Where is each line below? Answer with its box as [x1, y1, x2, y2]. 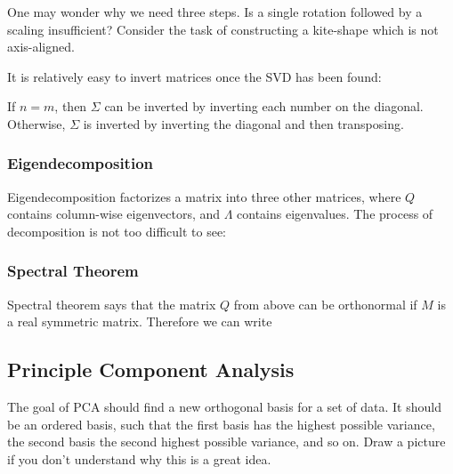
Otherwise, [7, 114, 66, 133]
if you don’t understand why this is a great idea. [7, 449, 271, 468]
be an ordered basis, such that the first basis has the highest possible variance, [7, 414, 435, 433]
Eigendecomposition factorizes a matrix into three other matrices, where [7, 187, 401, 205]
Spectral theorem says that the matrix [7, 294, 216, 313]
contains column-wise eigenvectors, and [7, 205, 221, 223]
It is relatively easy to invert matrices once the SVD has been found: [7, 67, 382, 85]
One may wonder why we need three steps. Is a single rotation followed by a [7, 3, 423, 20]
